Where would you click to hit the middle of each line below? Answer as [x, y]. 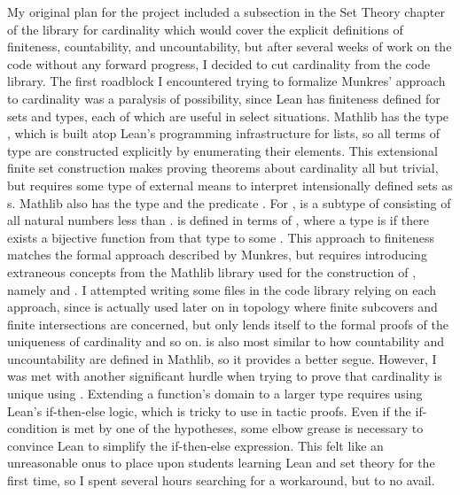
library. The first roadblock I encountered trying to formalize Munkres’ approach [226, 81]
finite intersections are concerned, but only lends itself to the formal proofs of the [228, 324]
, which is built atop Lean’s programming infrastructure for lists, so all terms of [223, 133]
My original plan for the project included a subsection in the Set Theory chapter [226, 12]
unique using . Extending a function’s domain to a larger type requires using [215, 394]
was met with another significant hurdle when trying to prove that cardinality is [225, 376]
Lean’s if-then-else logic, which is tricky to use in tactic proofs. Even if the [209, 410]
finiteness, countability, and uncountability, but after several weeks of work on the [230, 46]
